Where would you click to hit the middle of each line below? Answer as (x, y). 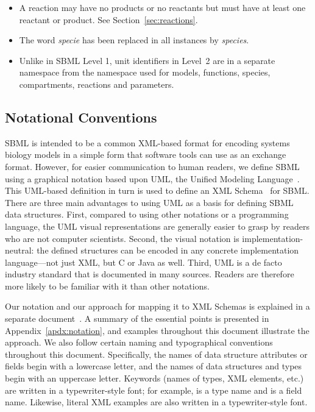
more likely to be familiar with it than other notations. (107, 286)
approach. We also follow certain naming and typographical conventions (139, 342)
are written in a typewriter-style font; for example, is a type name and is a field (154, 390)
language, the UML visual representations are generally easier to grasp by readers (157, 226)
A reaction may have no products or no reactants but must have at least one (162, 7)
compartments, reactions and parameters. (97, 84)
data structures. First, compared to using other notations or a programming (147, 214)
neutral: (19, 250)
